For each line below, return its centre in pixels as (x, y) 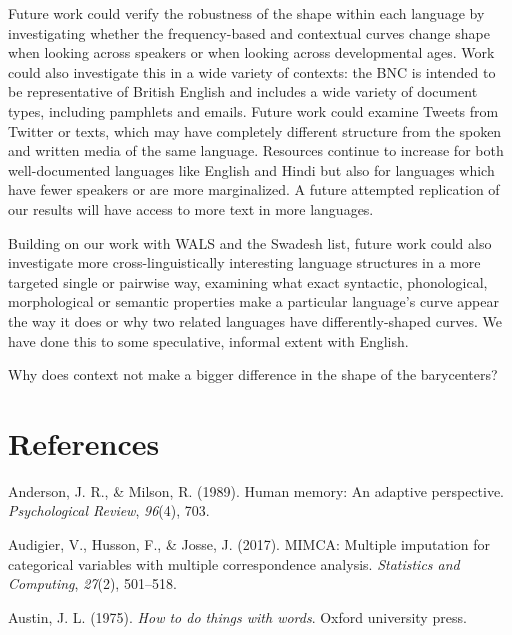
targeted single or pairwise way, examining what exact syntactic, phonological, (248, 281)
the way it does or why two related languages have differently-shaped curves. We (255, 320)
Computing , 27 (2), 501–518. (92, 583)
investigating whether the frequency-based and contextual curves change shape (249, 32)
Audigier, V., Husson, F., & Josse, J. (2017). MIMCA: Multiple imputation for (249, 544)
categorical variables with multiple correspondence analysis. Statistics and (234, 563)
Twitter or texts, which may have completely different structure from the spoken (255, 130)
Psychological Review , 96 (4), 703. (109, 510)
